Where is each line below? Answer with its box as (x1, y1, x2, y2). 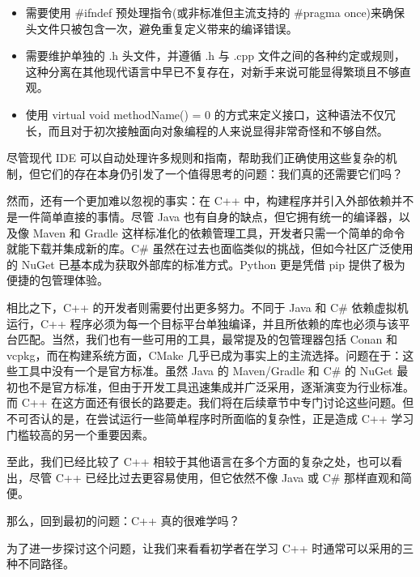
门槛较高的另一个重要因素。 (6, 425, 154, 442)
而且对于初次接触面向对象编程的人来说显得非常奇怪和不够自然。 (48, 122, 388, 139)
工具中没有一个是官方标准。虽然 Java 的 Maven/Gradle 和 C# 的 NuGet (17, 362, 393, 379)
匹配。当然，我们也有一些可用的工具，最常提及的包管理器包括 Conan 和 (17, 331, 397, 348)
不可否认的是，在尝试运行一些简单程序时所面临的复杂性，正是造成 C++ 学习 (6, 410, 414, 427)
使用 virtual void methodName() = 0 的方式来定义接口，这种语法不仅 (25, 105, 384, 122)
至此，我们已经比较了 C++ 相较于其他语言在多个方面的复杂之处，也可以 (6, 453, 392, 470)
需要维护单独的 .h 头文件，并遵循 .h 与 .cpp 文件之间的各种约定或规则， (25, 47, 405, 64)
